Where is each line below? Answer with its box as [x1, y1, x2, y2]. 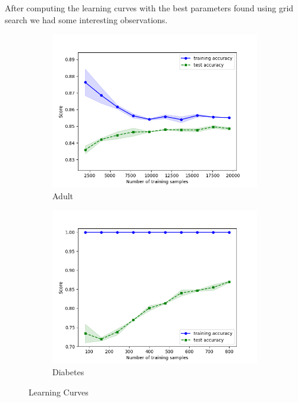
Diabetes [52, 365, 84, 378]
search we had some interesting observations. [5, 13, 168, 26]
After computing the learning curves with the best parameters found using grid [5, 2, 294, 14]
